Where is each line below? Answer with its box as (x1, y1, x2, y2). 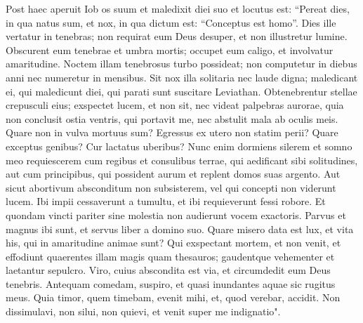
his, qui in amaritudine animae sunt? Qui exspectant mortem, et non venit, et (6, 235, 341, 250)
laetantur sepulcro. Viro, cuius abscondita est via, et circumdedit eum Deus (6, 263, 331, 277)
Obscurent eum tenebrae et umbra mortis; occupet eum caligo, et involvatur (6, 42, 334, 57)
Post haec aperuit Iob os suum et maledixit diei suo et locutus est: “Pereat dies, (6, 1, 350, 15)
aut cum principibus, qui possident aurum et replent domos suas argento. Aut (6, 166, 341, 181)
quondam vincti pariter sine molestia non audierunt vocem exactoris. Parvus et (6, 207, 346, 222)
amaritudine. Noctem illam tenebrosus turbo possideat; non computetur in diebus (6, 56, 357, 71)
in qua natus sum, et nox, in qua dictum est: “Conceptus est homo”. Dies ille (6, 15, 336, 29)
